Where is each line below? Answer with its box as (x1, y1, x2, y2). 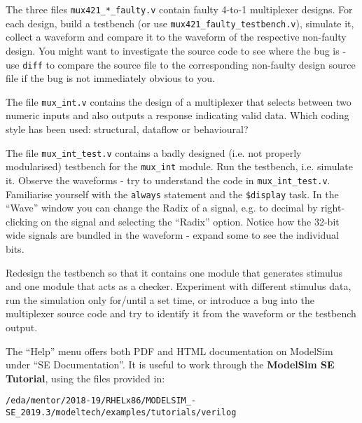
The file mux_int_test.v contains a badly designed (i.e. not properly (6, 145, 302, 160)
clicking (6, 214, 38, 228)
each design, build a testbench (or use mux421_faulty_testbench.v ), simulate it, (6, 15, 354, 30)
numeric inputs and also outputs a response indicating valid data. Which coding (6, 108, 349, 123)
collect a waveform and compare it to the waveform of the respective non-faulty (6, 29, 347, 44)
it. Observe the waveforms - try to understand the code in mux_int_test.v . (6, 172, 330, 187)
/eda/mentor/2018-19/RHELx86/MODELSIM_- (6, 396, 197, 406)
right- (321, 200, 345, 215)
